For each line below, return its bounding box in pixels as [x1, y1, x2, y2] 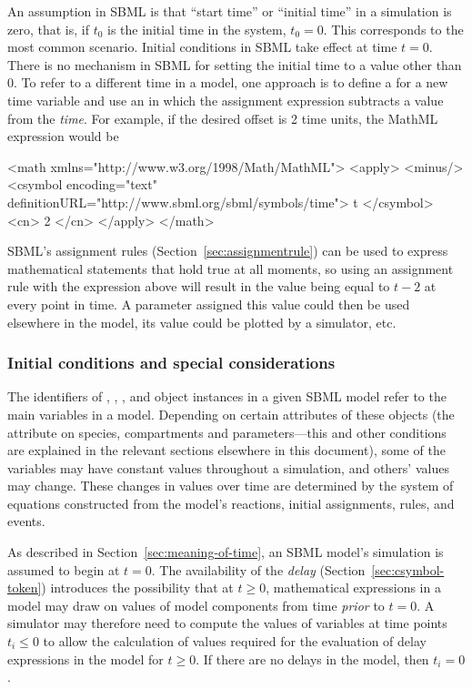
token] [7, 578, 42, 597]
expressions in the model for [7, 649, 164, 668]
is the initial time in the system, [107, 19, 286, 38]
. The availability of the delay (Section [151, 560, 366, 579]
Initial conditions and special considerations [7, 351, 336, 374]
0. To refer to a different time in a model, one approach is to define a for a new [7, 73, 448, 92]
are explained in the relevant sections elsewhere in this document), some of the [7, 441, 446, 460]
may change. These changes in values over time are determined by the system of [7, 476, 454, 495]
